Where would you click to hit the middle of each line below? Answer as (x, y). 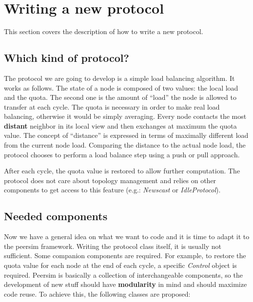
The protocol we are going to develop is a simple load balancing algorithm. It (119, 78)
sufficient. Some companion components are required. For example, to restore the (125, 255)
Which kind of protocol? (67, 58)
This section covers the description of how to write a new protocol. (104, 31)
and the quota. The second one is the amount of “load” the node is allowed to (120, 97)
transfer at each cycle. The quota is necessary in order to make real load (112, 106)
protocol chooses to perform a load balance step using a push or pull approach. (122, 154)
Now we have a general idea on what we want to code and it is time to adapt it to (127, 236)
